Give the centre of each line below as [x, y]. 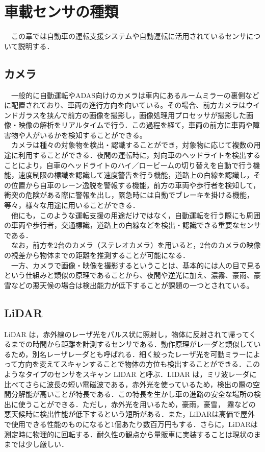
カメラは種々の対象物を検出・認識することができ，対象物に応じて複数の [132, 145]
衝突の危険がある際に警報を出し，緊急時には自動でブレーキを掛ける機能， [129, 195]
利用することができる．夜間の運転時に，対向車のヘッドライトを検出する [139, 155]
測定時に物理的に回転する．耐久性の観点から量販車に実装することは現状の [129, 434]
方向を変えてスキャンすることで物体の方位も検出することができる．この [139, 364]
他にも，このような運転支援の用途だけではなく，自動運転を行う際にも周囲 [136, 215]
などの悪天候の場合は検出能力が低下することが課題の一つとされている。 [132, 285]
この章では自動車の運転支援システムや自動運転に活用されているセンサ [129, 36]
